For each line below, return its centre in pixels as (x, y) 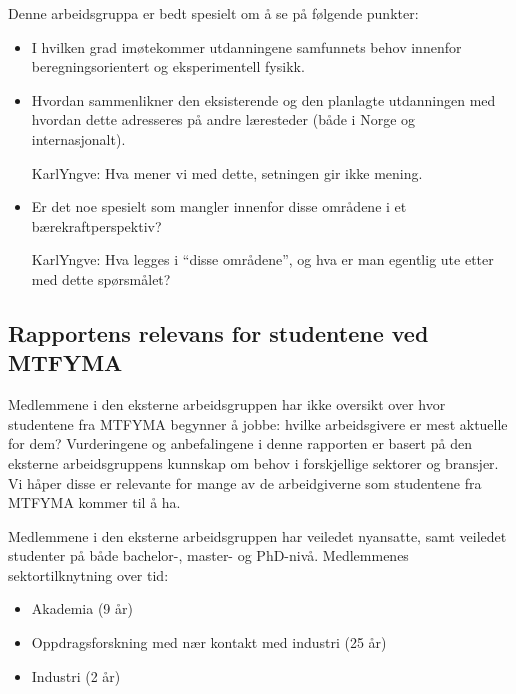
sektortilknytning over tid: (88, 574)
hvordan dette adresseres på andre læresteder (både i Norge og (223, 119)
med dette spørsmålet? (101, 278)
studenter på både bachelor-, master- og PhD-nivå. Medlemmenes (208, 555)
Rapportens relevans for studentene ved (218, 332)
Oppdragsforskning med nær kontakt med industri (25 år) (209, 642)
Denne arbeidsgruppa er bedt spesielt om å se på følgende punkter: (213, 13)
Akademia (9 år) (82, 608)
